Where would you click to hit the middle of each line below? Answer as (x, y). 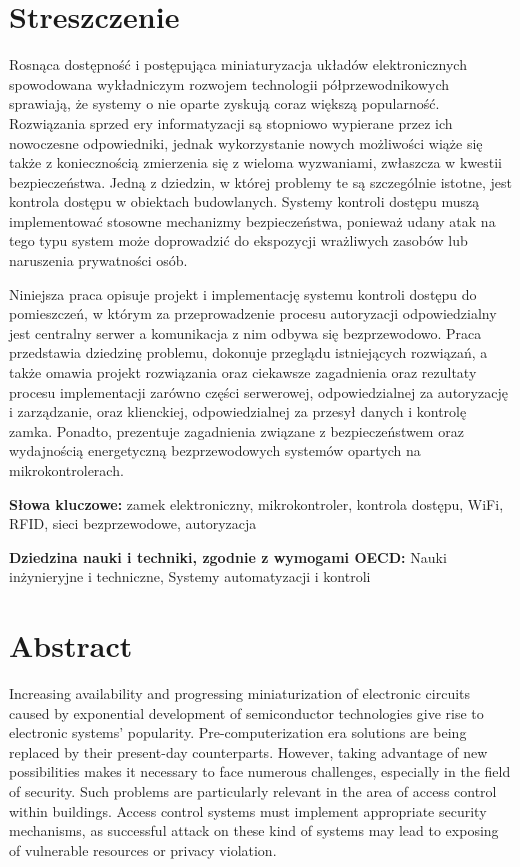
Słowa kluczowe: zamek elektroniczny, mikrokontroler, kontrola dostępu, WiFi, (256, 503)
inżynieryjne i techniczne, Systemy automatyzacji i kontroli (190, 576)
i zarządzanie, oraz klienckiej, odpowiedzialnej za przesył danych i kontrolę (238, 411)
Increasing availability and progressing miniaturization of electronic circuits (240, 693)
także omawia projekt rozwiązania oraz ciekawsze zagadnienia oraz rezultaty (243, 372)
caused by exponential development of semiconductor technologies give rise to (246, 712)
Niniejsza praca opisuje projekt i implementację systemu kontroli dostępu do (243, 293)
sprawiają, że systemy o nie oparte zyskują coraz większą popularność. (224, 103)
